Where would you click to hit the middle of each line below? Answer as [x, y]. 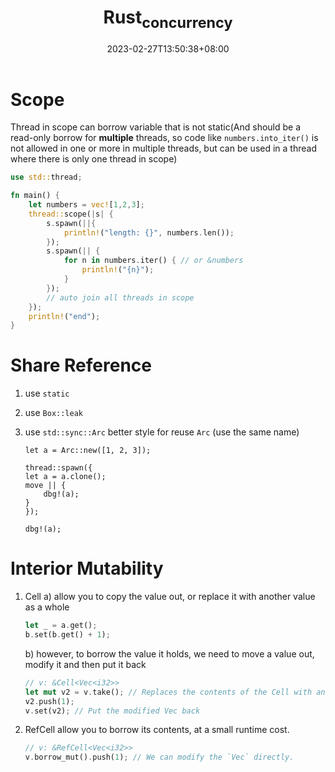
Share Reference [81, 365]
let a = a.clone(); [65, 477]
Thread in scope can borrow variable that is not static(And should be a [156, 127]
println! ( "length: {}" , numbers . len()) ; [149, 232]
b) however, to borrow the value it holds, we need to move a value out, [169, 653]
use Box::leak [54, 413]
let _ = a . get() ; [61, 626]
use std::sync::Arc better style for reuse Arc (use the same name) [162, 432]
